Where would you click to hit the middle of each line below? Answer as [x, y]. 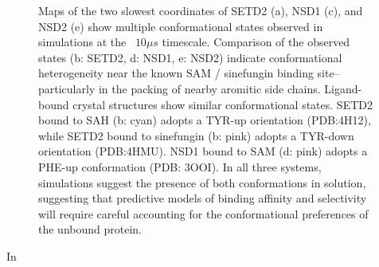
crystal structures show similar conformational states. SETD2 [223, 104]
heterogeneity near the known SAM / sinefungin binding [176, 73]
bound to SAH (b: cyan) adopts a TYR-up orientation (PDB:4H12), [205, 120]
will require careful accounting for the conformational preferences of [203, 213]
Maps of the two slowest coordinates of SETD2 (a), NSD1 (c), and [201, 10]
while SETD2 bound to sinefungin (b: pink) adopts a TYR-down [196, 135]
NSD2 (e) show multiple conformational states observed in [181, 26]
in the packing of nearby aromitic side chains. [209, 88]
